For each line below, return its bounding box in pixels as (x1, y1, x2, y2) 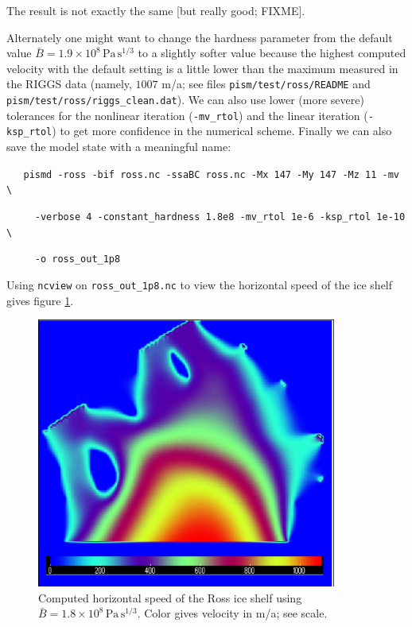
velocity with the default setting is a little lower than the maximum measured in (6, 60, 398, 76)
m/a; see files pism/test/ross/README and (161, 75, 371, 92)
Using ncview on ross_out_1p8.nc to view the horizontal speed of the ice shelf (6, 276, 393, 292)
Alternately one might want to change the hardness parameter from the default (6, 29, 393, 45)
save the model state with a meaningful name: (6, 138, 231, 154)
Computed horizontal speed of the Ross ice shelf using (38, 589, 302, 606)
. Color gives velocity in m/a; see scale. (137, 605, 328, 621)
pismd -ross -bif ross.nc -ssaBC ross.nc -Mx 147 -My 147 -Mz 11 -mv (23, 168, 399, 180)
